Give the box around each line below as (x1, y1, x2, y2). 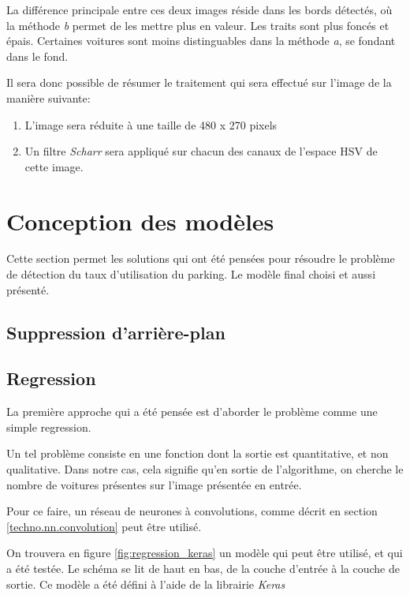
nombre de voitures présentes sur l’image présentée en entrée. (6, 476, 302, 492)
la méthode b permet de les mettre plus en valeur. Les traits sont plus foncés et (6, 17, 389, 33)
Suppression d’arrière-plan (6, 320, 225, 344)
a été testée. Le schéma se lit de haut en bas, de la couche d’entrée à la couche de (6, 559, 400, 576)
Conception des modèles (6, 204, 274, 237)
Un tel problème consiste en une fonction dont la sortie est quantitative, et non (6, 445, 389, 462)
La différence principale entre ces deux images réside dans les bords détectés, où (6, 2, 393, 17)
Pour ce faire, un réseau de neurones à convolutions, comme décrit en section (6, 503, 378, 519)
